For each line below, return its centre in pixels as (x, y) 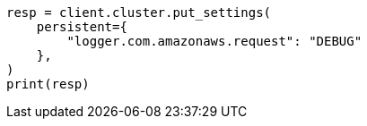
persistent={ (82, 27)
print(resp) (48, 84)
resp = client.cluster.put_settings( (139, 13)
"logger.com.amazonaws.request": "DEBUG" (214, 41)
